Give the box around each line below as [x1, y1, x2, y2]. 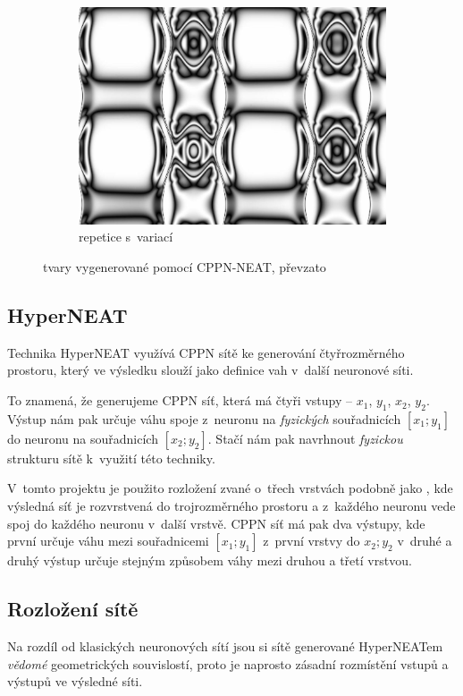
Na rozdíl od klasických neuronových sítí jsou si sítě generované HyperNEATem [7, 637, 443, 656]
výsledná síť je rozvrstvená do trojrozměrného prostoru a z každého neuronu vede [7, 497, 456, 515]
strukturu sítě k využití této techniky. [7, 448, 215, 467]
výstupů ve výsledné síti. [7, 672, 143, 691]
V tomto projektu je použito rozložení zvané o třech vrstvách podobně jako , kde [7, 479, 453, 497]
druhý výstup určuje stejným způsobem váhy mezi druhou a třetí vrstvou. [7, 551, 412, 570]
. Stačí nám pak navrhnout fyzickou [207, 429, 403, 447]
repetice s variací [79, 227, 173, 246]
